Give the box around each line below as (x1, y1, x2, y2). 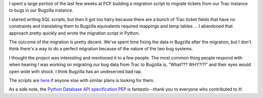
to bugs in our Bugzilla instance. (9, 7, 74, 13)
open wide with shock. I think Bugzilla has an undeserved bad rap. (9, 68, 142, 74)
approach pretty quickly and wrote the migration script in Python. (9, 30, 140, 36)
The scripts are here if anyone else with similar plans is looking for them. (9, 77, 154, 83)
